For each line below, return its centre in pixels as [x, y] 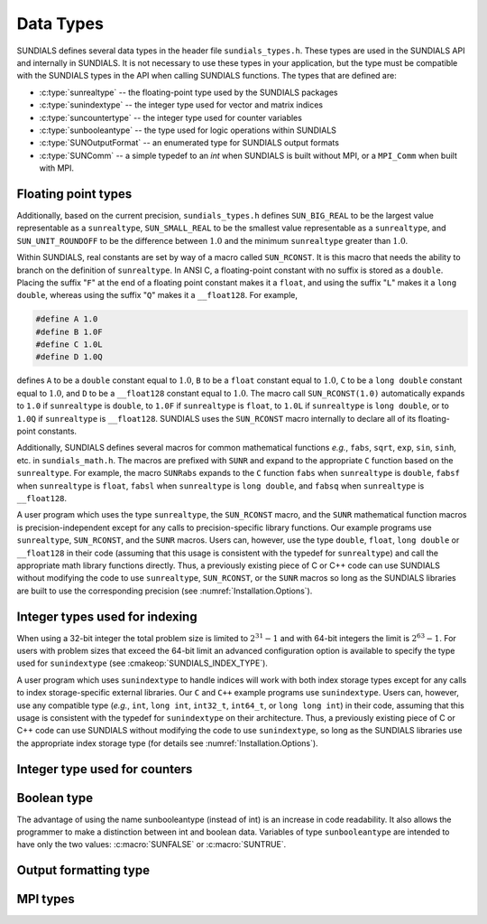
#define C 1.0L [69, 345]
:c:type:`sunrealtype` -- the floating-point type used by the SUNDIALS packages [188, 92]
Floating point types [74, 194]
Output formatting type [83, 870]
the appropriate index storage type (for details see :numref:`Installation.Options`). [168, 743]
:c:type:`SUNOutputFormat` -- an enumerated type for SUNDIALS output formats [189, 143]
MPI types [46, 899]
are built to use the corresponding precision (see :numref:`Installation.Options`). [165, 591]
